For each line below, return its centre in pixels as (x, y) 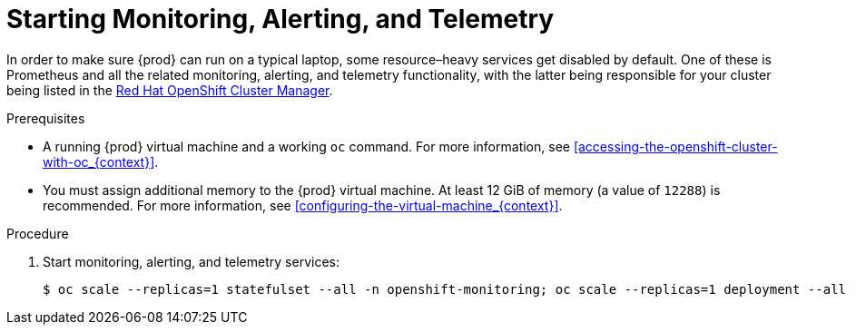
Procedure (38, 233)
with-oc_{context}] (99, 161)
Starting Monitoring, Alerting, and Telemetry (280, 19)
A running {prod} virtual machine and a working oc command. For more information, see (306, 146)
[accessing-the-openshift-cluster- (675, 146)
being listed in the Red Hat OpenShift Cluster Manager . (170, 90)
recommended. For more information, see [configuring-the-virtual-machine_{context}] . (303, 205)
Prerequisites (46, 118)
